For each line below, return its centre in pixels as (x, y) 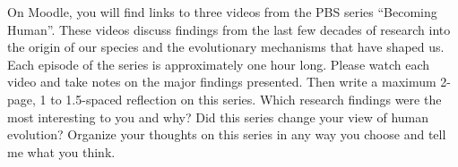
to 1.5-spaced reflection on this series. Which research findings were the (246, 99)
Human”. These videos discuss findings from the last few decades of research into (229, 29)
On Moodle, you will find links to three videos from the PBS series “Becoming (222, 12)
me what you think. (61, 151)
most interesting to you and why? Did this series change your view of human (218, 117)
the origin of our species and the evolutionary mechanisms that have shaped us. (226, 47)
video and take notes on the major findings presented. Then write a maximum (222, 82)
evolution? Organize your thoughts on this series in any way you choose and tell (227, 134)
